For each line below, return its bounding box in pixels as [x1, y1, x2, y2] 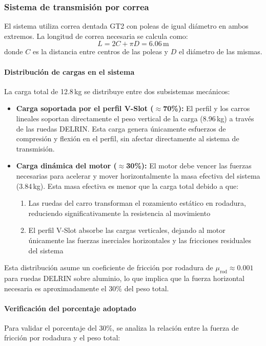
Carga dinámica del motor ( [16, 160, 117, 171]
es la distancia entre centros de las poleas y [32, 46, 168, 57]
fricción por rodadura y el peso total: [4, 332, 120, 343]
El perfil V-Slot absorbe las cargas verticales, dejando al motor [28, 225, 226, 235]
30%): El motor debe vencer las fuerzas [126, 160, 252, 171]
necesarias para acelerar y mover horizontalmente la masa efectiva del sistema [16, 170, 260, 181]
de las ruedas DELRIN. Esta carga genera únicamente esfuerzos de [16, 123, 226, 134]
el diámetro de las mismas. [178, 46, 262, 57]
